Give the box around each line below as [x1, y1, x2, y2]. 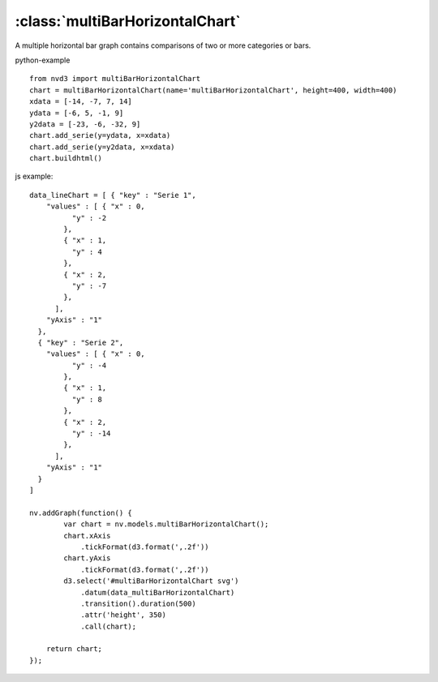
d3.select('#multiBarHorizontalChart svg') [63, 577, 239, 585]
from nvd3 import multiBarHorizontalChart [29, 74, 201, 84]
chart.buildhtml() [29, 154, 103, 163]
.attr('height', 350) [80, 611, 166, 620]
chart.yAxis [63, 554, 111, 563]
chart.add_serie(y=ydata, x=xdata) [29, 131, 171, 140]
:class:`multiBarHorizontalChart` [15, 12, 241, 30]
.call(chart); [80, 621, 137, 631]
